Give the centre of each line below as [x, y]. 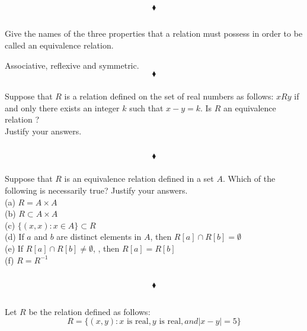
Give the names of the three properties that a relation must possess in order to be [154, 33]
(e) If [14, 248]
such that [146, 107]
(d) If [15, 237]
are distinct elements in [99, 237]
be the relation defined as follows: [89, 311]
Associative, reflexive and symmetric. [72, 65]
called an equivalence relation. [59, 45]
